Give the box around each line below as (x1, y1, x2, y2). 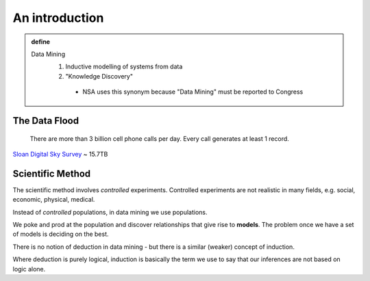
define (31, 38, 51, 46)
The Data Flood (12, 115, 79, 126)
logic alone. (12, 265, 46, 273)
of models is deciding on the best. (12, 230, 109, 239)
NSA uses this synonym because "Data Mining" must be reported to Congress (82, 88, 304, 96)
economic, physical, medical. (12, 196, 95, 204)
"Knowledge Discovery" (65, 72, 134, 80)
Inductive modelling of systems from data (65, 62, 183, 71)
